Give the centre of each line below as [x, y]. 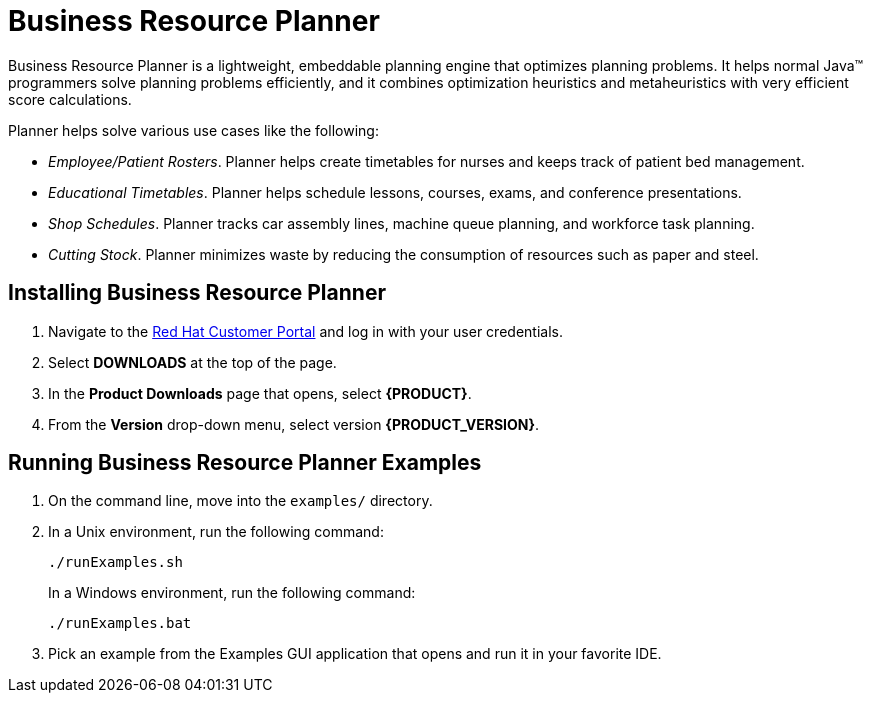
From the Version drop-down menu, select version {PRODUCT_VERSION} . [294, 424]
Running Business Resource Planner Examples [245, 463]
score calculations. [70, 99]
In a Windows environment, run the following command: [232, 593]
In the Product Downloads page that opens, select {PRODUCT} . [260, 393]
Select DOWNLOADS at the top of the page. [192, 362]
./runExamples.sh [115, 562]
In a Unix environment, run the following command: [216, 532]
